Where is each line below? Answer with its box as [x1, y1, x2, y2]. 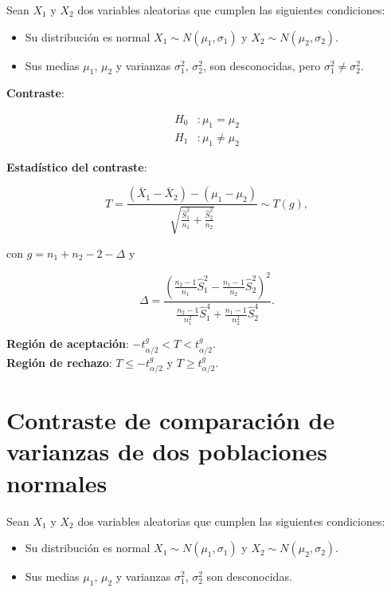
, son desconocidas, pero [202, 57, 321, 73]
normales [6, 466, 108, 499]
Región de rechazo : [6, 353, 112, 370]
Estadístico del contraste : [6, 158, 147, 175]
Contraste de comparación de [6, 404, 335, 436]
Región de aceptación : [6, 335, 129, 352]
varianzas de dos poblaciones [6, 435, 327, 468]
